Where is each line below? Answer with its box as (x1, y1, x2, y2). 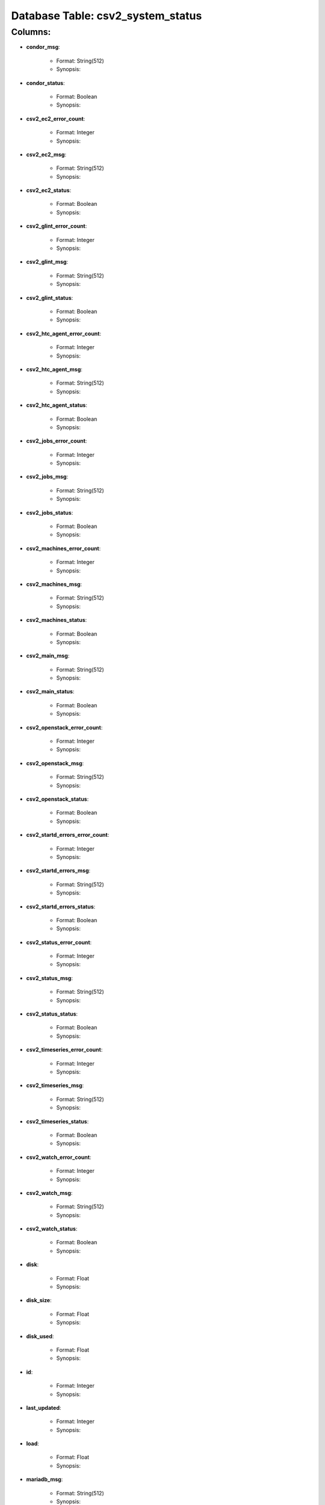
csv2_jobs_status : (26, 509, 73, 516)
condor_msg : (26, 43, 60, 51)
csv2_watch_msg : (26, 1189, 73, 1196)
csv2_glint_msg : (26, 258, 69, 265)
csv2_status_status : (26, 1010, 78, 1017)
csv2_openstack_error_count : (26, 724, 103, 731)
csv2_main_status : (26, 688, 75, 695)
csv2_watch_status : (26, 1225, 78, 1232)
